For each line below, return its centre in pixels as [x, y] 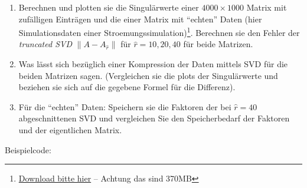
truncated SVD [45, 44]
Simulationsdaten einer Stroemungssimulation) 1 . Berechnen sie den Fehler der [159, 32]
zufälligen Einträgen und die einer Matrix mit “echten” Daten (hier [140, 19]
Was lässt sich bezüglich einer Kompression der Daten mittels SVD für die [153, 64]
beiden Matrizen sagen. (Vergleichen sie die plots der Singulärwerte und [148, 75]
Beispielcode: [28, 149]
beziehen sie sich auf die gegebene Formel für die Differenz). [127, 87]
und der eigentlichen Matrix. [70, 130]
